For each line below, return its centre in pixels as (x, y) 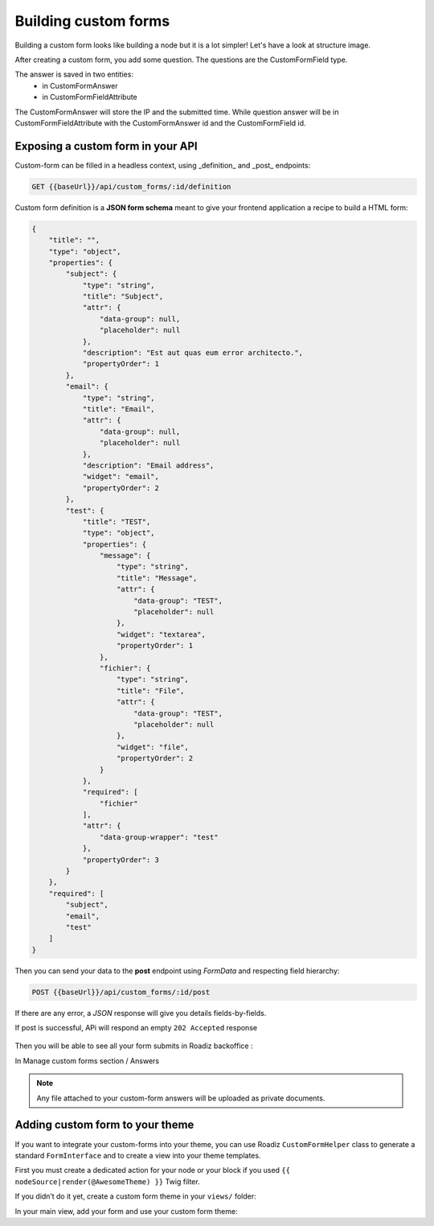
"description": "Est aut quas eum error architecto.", (193, 353)
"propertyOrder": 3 (121, 860)
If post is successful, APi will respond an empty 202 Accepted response (136, 1028)
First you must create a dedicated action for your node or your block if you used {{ (153, 1170)
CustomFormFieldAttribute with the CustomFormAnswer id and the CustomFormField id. (160, 123)
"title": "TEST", (117, 522)
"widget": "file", (153, 747)
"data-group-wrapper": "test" (159, 837)
